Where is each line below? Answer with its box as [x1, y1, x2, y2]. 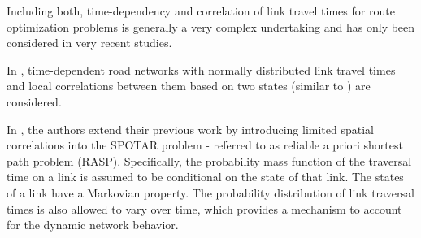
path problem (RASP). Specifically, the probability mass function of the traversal [7, 152, 412, 169]
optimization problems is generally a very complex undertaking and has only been [7, 18, 415, 35]
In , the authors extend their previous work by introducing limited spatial [7, 120, 374, 137]
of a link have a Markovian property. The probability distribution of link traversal [7, 184, 414, 201]
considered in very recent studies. [7, 34, 172, 51]
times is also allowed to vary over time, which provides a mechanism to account [7, 200, 402, 217]
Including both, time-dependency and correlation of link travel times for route [7, 2, 395, 19]
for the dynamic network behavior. [7, 216, 179, 233]
